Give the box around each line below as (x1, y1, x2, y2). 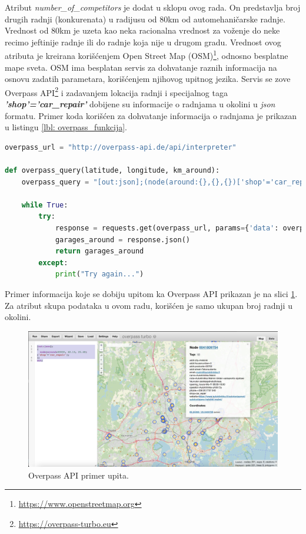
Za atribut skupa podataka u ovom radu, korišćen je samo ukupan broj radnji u (5, 299, 292, 311)
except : (38, 258, 68, 267)
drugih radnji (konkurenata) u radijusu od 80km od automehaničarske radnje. (5, 12, 285, 25)
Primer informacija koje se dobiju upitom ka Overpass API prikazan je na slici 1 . (5, 287, 298, 299)
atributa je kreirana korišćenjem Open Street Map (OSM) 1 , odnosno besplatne (5, 48, 288, 62)
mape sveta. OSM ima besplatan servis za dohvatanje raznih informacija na (5, 61, 277, 73)
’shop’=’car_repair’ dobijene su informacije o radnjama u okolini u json (5, 98, 275, 110)
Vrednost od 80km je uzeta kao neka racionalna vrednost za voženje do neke (5, 24, 280, 37)
